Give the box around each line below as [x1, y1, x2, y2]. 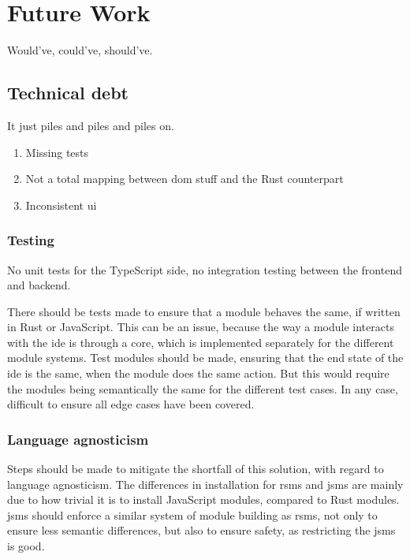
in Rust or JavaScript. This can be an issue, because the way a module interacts [7, 319, 394, 335]
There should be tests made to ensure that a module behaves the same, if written [7, 303, 401, 319]
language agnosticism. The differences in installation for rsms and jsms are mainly [7, 475, 404, 492]
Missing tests [25, 143, 89, 160]
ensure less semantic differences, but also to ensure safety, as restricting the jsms [7, 522, 396, 539]
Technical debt [7, 80, 129, 105]
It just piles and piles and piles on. [7, 117, 174, 133]
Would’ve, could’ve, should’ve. [7, 42, 153, 58]
